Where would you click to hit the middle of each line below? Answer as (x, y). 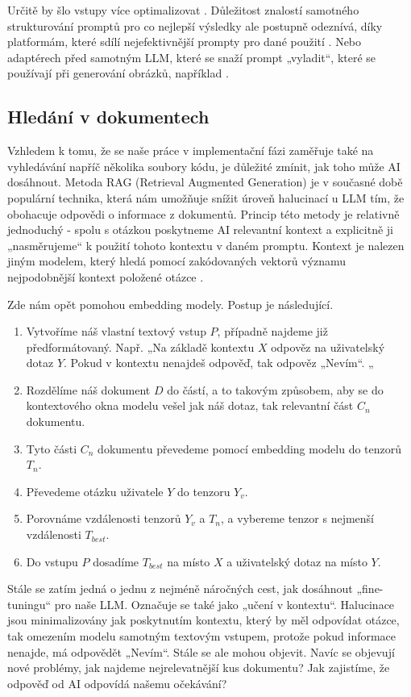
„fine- (370, 588)
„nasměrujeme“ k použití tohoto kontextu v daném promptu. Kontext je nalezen (206, 245)
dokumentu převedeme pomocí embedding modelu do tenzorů (250, 448)
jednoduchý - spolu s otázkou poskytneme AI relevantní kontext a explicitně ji (200, 230)
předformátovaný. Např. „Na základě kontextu (140, 346)
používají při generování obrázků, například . (118, 73)
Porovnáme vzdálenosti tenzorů (104, 518)
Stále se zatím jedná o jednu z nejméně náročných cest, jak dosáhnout (180, 588)
